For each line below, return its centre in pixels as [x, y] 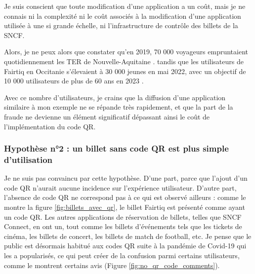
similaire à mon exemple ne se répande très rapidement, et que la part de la [119, 107]
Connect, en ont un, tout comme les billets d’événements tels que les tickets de [123, 226]
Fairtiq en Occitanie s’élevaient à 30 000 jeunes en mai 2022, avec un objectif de [125, 71]
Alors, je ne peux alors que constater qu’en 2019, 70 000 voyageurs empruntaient [126, 52]
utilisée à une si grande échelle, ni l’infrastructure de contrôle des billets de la [121, 25]
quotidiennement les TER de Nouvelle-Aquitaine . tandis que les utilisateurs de [124, 61]
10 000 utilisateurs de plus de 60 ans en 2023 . [74, 81]
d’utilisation [28, 159]
